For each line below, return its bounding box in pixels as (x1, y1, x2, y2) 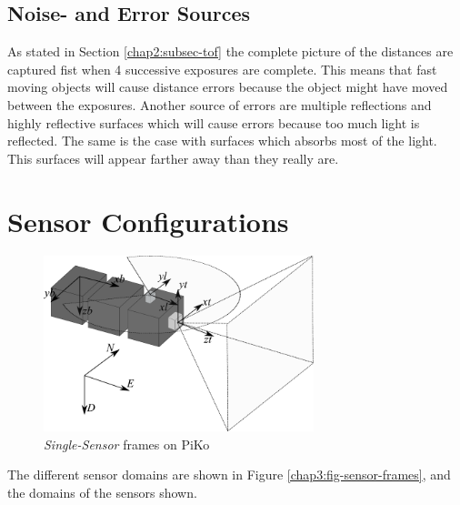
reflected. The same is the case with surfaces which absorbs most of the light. (7, 131, 437, 150)
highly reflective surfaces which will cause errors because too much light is (7, 113, 420, 132)
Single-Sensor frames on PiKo (44, 434, 210, 453)
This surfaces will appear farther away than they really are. (7, 148, 339, 167)
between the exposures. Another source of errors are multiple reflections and (7, 95, 432, 114)
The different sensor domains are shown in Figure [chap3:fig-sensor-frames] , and (7, 465, 451, 484)
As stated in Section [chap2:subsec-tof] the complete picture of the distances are (7, 42, 454, 61)
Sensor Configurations (7, 202, 289, 239)
